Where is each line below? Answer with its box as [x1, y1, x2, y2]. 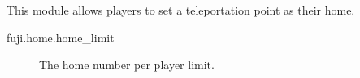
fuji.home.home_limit [7, 28, 115, 45]
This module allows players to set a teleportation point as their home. [7, 2, 355, 18]
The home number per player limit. [39, 56, 215, 73]
